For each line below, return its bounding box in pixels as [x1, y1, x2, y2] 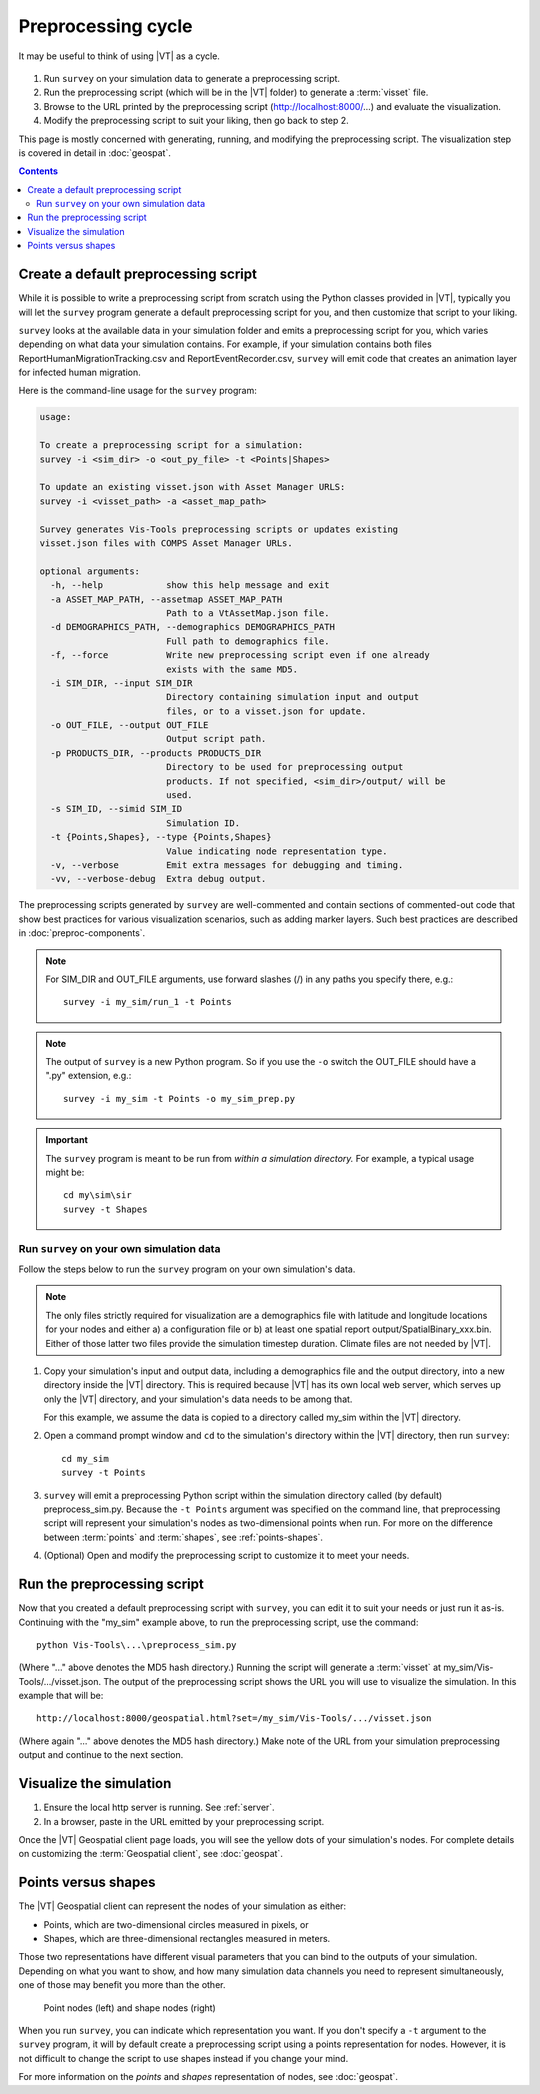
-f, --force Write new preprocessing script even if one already [50, 650, 430, 661]
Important [45, 1134, 89, 1146]
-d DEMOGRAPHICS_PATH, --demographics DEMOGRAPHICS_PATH [50, 621, 335, 633]
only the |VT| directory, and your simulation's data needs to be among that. [43, 1393, 353, 1405]
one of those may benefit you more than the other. [18, 1979, 226, 1991]
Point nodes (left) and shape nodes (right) [43, 2001, 217, 2014]
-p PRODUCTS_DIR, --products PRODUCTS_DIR [50, 747, 262, 759]
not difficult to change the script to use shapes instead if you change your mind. [18, 2052, 349, 2064]
